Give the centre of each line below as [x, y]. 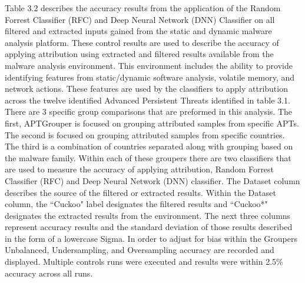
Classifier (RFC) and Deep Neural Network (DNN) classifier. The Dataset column [152, 180]
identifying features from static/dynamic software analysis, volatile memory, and [150, 77]
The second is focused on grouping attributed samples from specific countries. [145, 134]
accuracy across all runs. [49, 273]
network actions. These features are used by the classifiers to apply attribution [146, 89]
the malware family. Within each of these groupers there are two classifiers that [148, 157]
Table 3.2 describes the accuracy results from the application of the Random [143, 8]
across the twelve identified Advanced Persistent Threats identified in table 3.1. [147, 100]
